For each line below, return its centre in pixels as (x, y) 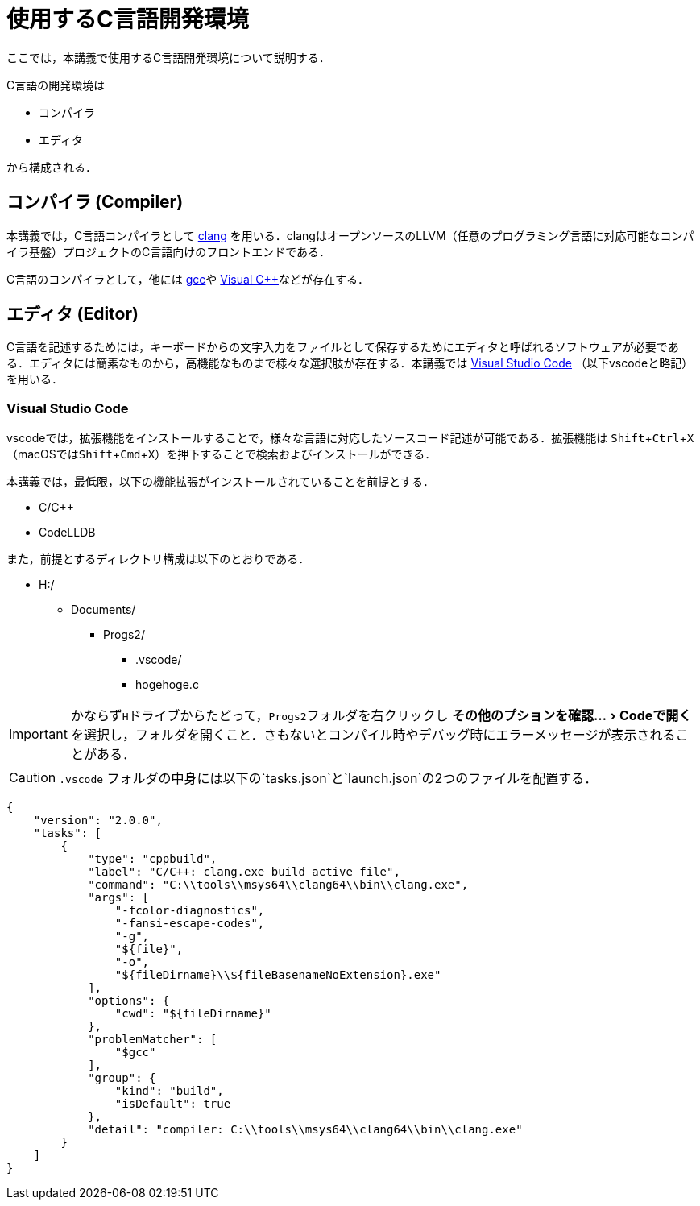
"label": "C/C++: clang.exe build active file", (244, 872)
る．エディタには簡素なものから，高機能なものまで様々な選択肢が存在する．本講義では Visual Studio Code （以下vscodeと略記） (350, 363)
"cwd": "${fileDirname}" (193, 1014)
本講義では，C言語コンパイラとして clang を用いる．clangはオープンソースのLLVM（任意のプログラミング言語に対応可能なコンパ (350, 235)
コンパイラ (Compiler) (95, 202)
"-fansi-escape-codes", (190, 924)
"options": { (129, 1001)
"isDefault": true (173, 1104)
